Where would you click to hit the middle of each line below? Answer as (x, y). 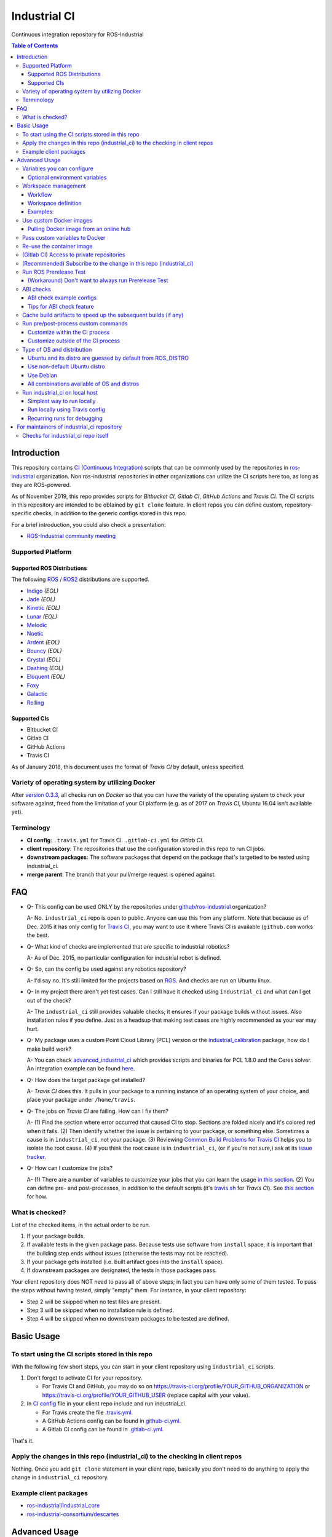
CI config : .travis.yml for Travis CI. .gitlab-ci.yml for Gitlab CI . (115, 840)
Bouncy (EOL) (44, 651)
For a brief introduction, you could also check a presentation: (89, 524)
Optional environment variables (67, 177)
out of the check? (49, 1000)
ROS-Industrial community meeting (71, 536)
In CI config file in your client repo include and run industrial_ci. (107, 1404)
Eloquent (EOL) (46, 677)
